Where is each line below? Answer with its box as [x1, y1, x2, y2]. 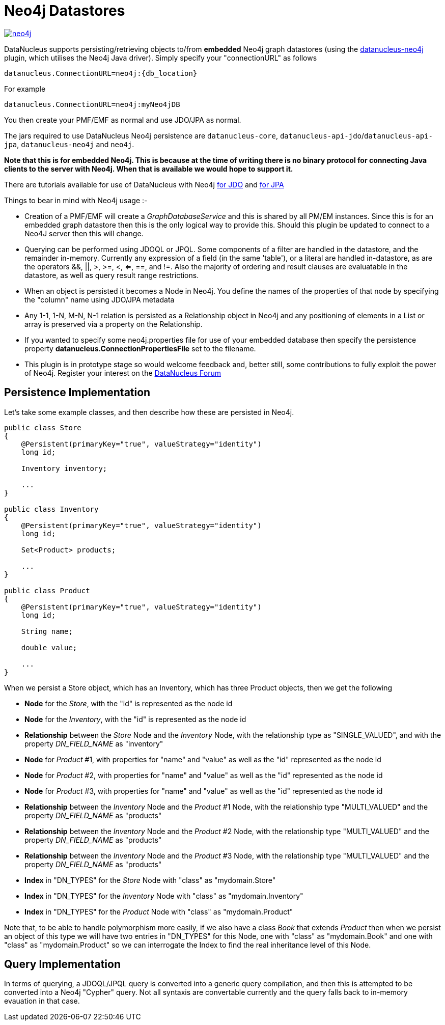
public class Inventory [4, 505, 99, 513]
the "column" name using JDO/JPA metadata [24, 295, 175, 304]
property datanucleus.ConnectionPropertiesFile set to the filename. [24, 344, 256, 353]
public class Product [4, 586, 90, 595]
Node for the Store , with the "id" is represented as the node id [24, 699, 233, 708]
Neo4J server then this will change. [24, 229, 144, 238]
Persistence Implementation [4, 386, 151, 399]
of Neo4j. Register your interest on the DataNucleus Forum [24, 368, 221, 377]
